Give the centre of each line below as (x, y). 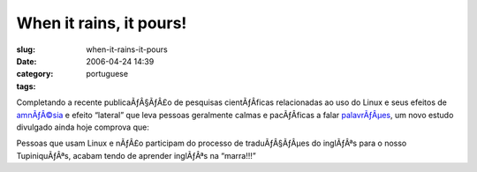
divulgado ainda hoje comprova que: (83, 127)
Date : (26, 61)
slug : (26, 49)
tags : (26, 86)
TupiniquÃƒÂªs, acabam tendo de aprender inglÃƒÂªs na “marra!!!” (136, 155)
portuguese (107, 74)
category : (35, 74)
